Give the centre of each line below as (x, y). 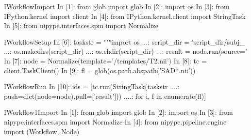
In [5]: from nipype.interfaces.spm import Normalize (81, 25)
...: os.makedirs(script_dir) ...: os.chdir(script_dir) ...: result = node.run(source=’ (126, 51)
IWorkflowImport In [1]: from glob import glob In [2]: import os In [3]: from (117, 6)
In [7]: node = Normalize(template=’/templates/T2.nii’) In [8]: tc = (105, 60)
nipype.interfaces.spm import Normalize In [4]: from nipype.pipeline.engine (115, 121)
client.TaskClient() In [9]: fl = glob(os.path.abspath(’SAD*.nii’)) (100, 70)
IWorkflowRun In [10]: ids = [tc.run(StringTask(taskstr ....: (92, 86)
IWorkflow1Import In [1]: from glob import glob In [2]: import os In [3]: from (118, 112)
